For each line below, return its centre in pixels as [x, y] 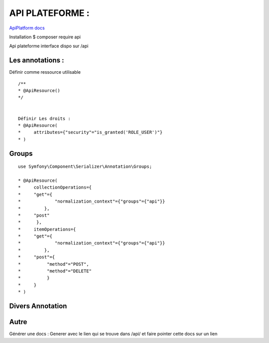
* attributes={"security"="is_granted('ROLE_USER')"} [90, 132]
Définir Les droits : [44, 118]
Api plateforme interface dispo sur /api [49, 46]
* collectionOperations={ [55, 187]
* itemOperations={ [47, 229]
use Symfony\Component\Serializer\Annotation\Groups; [85, 167]
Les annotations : [37, 60]
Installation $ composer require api [45, 37]
